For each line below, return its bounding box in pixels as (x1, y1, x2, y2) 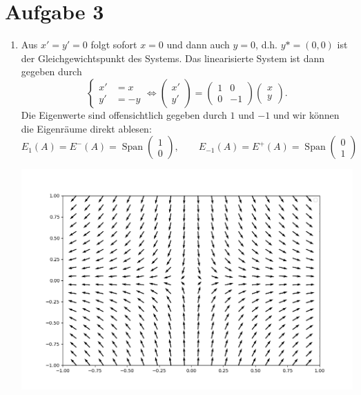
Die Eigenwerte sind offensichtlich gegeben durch (21, 107, 227, 122)
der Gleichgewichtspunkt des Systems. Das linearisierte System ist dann (21, 50, 325, 65)
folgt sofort (90, 37, 137, 52)
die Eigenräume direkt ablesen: (21, 121, 152, 135)
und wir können (273, 107, 340, 122)
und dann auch (166, 37, 230, 52)
